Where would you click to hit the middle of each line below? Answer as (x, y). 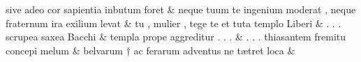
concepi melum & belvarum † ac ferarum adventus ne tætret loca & (150, 50)
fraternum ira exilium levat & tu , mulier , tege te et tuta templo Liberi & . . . (174, 23)
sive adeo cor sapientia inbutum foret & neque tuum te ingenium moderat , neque (181, 9)
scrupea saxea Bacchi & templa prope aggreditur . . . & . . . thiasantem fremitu (176, 37)
